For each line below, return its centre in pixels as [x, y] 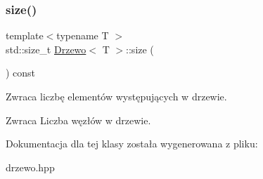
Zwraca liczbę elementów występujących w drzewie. [116, 96]
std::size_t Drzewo [46, 49]
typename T [83, 35]
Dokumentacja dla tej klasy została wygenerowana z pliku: [132, 144]
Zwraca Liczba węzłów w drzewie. [78, 120]
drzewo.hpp [30, 167]
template [25, 35]
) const [21, 73]
